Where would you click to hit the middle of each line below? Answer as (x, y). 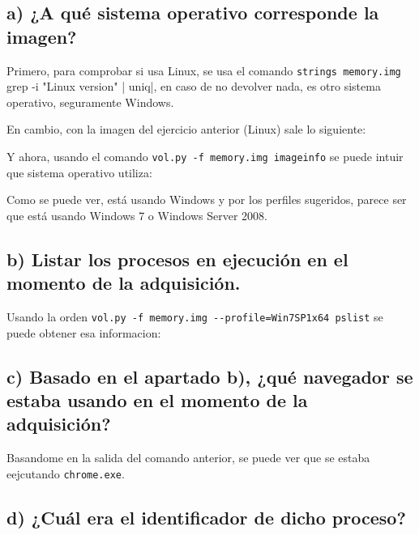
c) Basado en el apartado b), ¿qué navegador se (210, 376)
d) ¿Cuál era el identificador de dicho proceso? (206, 517)
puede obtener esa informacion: (84, 332)
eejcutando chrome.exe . (66, 473)
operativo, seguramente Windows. (90, 102)
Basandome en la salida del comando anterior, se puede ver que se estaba (188, 458)
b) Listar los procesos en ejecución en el (177, 259)
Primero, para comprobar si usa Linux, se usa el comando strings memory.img (204, 70)
